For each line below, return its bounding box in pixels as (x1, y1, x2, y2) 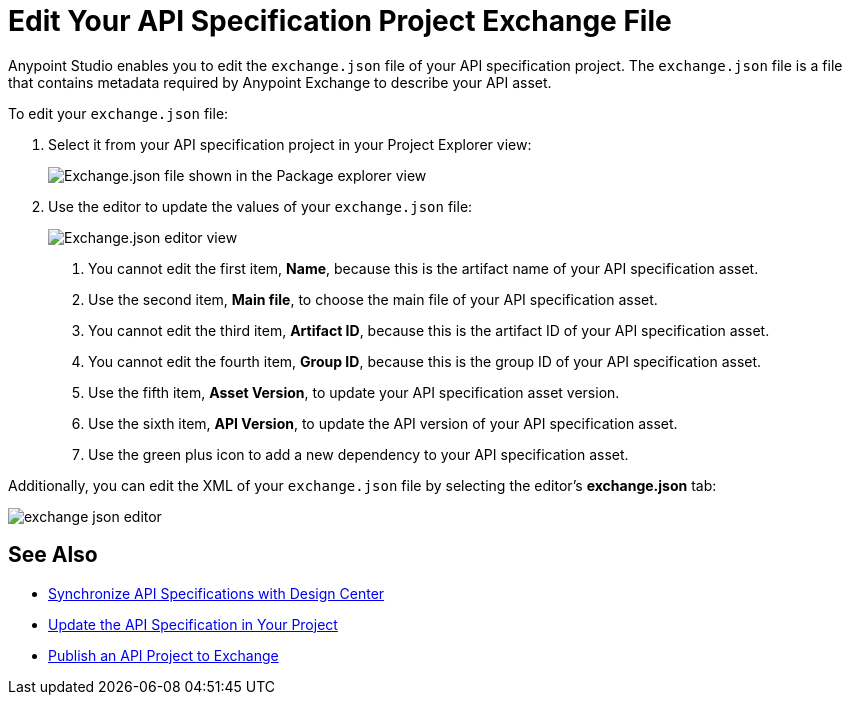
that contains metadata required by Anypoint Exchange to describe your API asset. (8, 73, 552, 91)
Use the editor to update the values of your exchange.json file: (48, 197, 473, 215)
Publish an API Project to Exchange (48, 646, 279, 664)
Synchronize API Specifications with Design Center (48, 584, 385, 602)
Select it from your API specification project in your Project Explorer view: (48, 135, 532, 153)
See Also (8, 542, 98, 568)
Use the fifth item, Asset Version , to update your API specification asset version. (88, 383, 620, 401)
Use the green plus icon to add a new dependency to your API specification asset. (88, 445, 629, 463)
